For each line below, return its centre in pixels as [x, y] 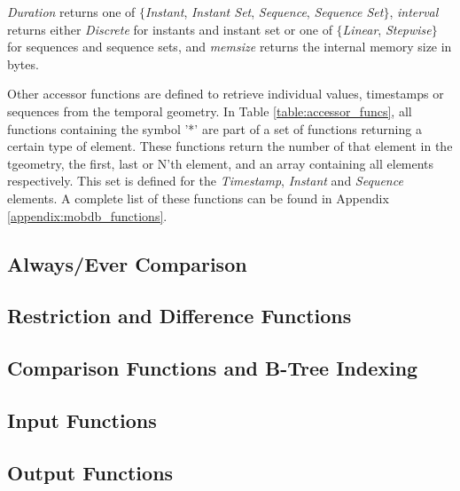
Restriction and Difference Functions [179, 316]
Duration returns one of [71, 12]
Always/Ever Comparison [127, 263]
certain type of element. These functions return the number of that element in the [230, 146]
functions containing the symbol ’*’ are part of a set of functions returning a [214, 128]
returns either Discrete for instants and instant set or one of [170, 29]
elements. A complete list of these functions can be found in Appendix [198, 198]
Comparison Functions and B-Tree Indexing [213, 368]
